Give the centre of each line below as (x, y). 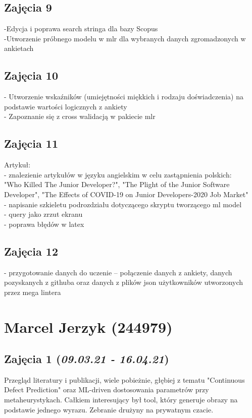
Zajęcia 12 (31, 251)
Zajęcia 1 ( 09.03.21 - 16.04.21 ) (87, 359)
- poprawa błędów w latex (44, 224)
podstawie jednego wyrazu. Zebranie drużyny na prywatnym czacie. (109, 409)
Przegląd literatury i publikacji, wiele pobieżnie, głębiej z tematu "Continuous (124, 379)
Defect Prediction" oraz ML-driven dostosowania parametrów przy (107, 390)
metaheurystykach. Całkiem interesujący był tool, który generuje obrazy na (121, 400)
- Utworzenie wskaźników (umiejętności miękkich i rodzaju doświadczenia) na (124, 97)
